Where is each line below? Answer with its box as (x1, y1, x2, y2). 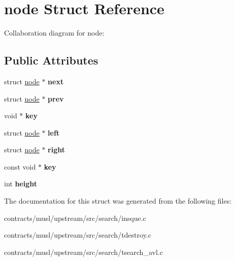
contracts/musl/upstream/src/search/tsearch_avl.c (4, 246, 163, 257)
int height (4, 178, 38, 189)
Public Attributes (4, 52, 98, 68)
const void (4, 161, 36, 172)
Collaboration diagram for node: (4, 27, 105, 38)
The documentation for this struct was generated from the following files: (4, 195, 232, 206)
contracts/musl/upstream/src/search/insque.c (4, 212, 146, 223)
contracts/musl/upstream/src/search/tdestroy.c (4, 230, 151, 240)
